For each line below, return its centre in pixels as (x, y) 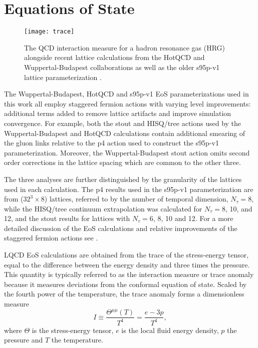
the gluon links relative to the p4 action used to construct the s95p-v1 (111, 143)
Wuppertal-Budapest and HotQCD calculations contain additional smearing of (125, 133)
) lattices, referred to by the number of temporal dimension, (136, 199)
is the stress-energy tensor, (73, 330)
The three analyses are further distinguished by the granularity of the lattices (123, 179)
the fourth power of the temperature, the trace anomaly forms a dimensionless (124, 294)
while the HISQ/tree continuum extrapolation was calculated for (103, 208)
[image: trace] (49, 32)
